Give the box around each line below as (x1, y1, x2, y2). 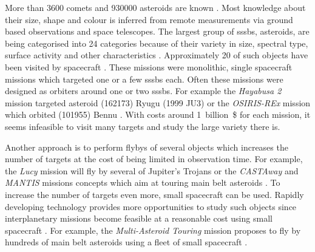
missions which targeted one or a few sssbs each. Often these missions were (5, 72, 283, 85)
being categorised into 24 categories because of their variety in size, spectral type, (5, 36, 308, 49)
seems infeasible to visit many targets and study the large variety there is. (5, 120, 280, 132)
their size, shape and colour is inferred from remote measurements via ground (5, 13, 293, 26)
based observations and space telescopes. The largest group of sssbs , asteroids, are (5, 25, 310, 38)
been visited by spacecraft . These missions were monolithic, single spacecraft (5, 60, 293, 73)
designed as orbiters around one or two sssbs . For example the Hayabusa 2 (5, 84, 282, 97)
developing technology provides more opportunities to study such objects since (5, 200, 297, 213)
